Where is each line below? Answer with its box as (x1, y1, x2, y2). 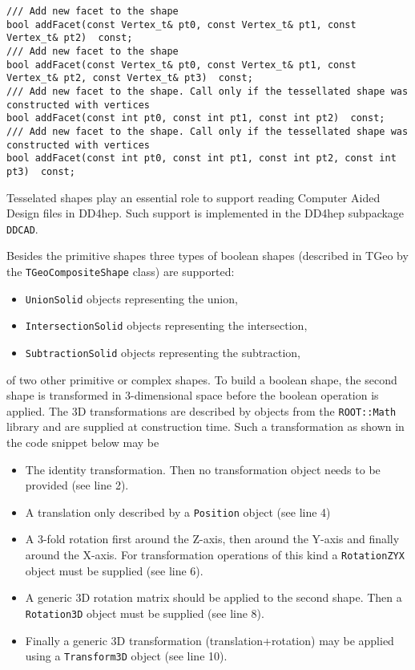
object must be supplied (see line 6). (25, 562, 203, 579)
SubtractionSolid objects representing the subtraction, (25, 343, 300, 360)
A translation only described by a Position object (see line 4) (25, 503, 331, 520)
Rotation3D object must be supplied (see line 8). (25, 604, 264, 621)
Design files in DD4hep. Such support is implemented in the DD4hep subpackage (6, 205, 405, 221)
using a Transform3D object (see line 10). (25, 648, 228, 664)
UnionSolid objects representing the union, (25, 290, 238, 307)
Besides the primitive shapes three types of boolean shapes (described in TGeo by (6, 247, 409, 264)
